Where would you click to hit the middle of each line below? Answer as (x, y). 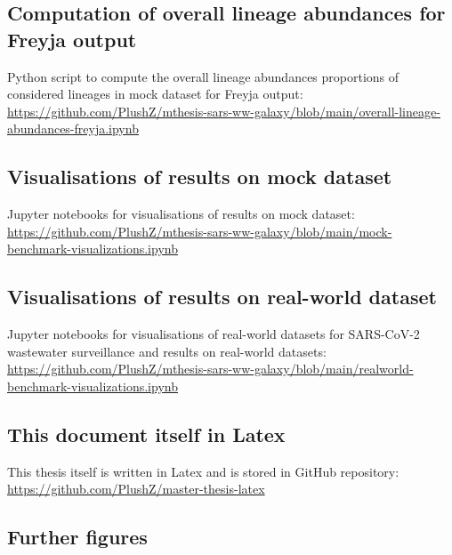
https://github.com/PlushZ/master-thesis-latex (136, 489)
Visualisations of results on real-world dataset (222, 297)
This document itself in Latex (146, 434)
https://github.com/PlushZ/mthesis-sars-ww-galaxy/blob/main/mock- (200, 231)
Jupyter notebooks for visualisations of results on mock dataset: (181, 214)
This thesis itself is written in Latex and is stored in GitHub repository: (203, 471)
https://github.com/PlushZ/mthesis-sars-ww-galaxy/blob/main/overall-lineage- (224, 111)
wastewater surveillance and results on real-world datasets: (167, 351)
